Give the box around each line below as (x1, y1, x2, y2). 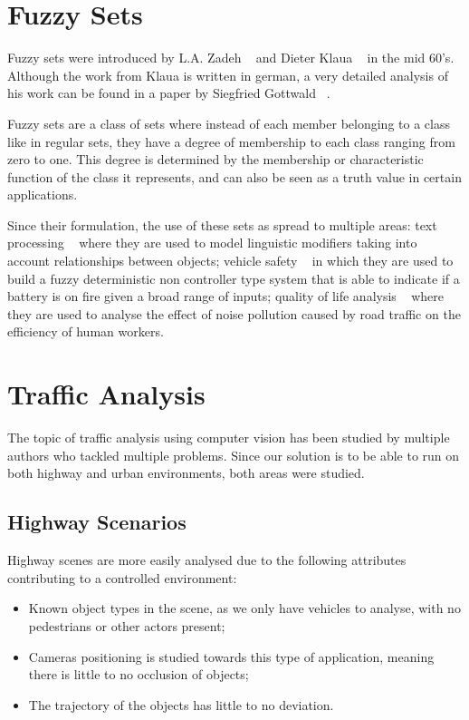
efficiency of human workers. (7, 322, 164, 341)
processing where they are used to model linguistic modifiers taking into (7, 233, 417, 252)
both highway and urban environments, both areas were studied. (7, 463, 365, 482)
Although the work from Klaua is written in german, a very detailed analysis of (7, 65, 448, 84)
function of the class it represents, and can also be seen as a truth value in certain (7, 167, 462, 186)
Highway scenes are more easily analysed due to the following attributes (7, 550, 407, 569)
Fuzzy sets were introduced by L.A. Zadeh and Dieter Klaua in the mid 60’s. (7, 48, 455, 67)
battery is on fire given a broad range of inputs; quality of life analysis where (7, 287, 444, 306)
